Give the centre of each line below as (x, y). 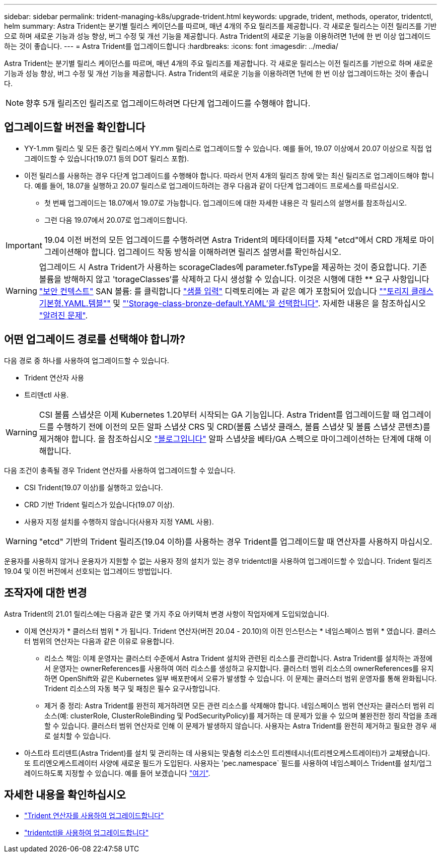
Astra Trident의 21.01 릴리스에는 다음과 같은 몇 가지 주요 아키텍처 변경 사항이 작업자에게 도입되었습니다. (167, 614)
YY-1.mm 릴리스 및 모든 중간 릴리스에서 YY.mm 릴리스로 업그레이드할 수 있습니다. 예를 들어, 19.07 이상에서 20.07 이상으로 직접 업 (228, 148)
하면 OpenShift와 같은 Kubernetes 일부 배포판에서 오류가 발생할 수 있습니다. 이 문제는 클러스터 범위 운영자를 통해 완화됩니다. (241, 678)
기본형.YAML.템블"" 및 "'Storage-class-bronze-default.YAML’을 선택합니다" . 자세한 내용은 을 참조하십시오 (232, 303)
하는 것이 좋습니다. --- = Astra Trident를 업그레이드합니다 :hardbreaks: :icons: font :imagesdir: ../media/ (171, 46)
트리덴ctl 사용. (47, 394)
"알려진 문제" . (63, 315)
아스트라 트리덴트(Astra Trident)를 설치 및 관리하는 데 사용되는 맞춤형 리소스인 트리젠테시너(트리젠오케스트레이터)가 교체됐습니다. (227, 753)
